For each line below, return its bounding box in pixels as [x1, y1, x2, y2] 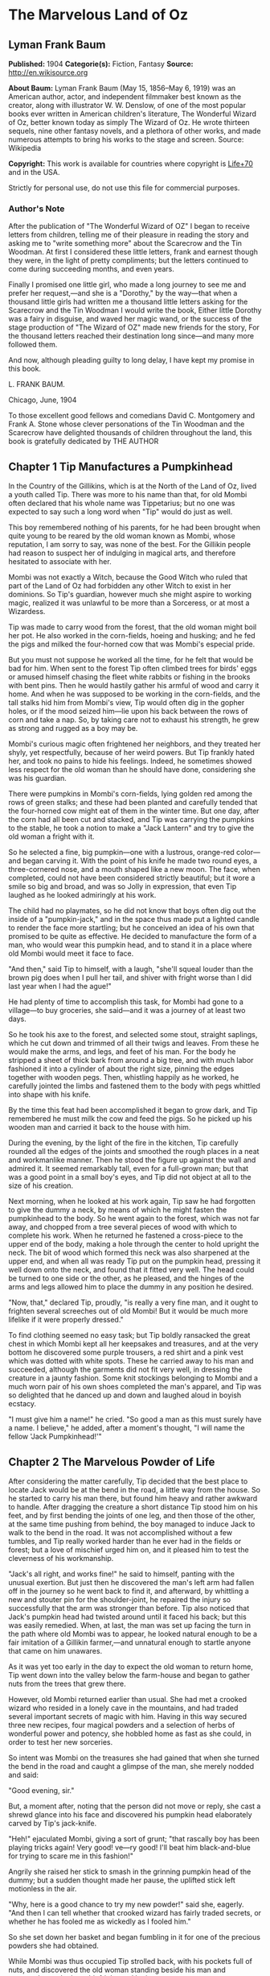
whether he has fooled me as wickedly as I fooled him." [8, 1916, 191, 1926]
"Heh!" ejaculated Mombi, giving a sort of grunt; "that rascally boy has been [8, 1833, 260, 1843]
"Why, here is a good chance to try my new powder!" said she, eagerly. [8, 1899, 244, 1909]
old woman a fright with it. [8, 832, 95, 841]
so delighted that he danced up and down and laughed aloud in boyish [8, 1390, 242, 1400]
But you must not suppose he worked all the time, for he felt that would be [8, 655, 254, 665]
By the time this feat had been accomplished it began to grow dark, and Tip [8, 1106, 258, 1115]
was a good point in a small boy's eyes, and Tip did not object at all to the [8, 1173, 252, 1182]
